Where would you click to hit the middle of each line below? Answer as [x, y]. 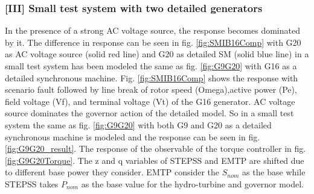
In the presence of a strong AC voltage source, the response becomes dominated [152, 30]
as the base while [274, 172]
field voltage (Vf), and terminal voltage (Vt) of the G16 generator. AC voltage [150, 101]
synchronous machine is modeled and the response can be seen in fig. [133, 136]
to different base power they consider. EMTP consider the [112, 172]
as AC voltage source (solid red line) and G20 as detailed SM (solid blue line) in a [157, 54]
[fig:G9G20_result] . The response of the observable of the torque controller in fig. [155, 149]
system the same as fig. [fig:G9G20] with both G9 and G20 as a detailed [138, 124]
